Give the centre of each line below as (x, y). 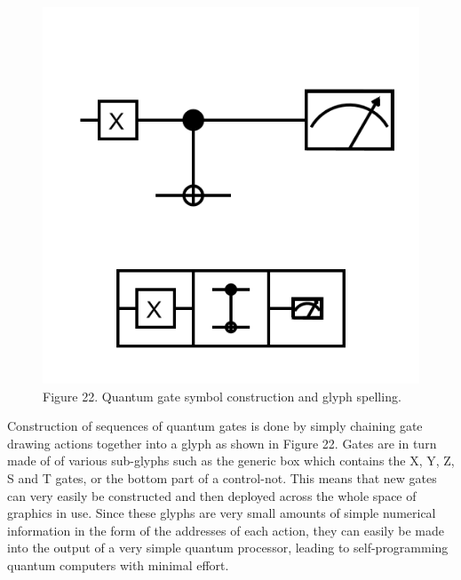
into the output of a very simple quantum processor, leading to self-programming (228, 548)
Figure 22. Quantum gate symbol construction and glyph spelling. (222, 396)
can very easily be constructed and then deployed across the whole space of (212, 495)
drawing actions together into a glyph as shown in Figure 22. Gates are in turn (222, 443)
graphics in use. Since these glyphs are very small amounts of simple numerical (222, 513)
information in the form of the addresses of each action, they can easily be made (226, 530)
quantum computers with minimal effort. (118, 564)
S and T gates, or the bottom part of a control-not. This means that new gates (222, 477)
